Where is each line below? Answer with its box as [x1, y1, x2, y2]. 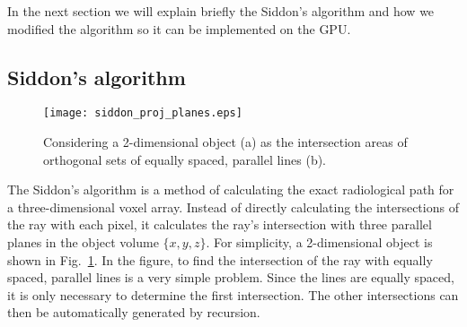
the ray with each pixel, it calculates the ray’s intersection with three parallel [7, 215, 432, 234]
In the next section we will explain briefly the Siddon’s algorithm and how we [7, 2, 435, 20]
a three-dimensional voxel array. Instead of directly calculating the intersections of [7, 197, 459, 216]
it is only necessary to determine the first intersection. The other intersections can [7, 285, 459, 304]
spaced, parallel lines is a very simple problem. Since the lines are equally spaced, [7, 268, 454, 287]
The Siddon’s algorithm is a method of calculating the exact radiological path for [7, 180, 454, 199]
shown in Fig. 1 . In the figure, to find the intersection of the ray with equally [7, 250, 433, 269]
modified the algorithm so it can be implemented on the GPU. [7, 19, 351, 38]
